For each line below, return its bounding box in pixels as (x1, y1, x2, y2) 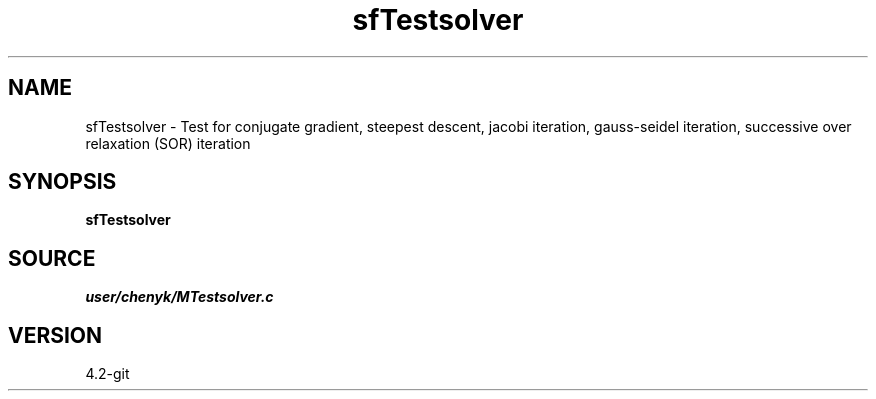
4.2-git (85, 365, 130, 383)
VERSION (8, 322, 103, 348)
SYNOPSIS (8, 169, 117, 195)
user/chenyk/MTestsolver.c (85, 288, 274, 306)
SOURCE (8, 245, 96, 271)
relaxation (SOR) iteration (85, 134, 251, 152)
